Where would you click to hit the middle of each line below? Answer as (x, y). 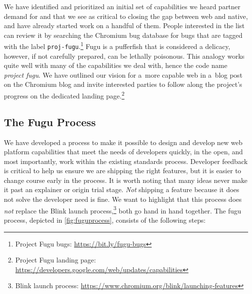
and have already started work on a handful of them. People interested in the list (124, 25)
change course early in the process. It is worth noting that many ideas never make (126, 180)
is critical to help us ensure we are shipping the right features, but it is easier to (123, 171)
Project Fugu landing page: (55, 260)
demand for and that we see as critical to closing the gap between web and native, (126, 16)
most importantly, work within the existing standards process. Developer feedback (126, 161)
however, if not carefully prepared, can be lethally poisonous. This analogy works (124, 56)
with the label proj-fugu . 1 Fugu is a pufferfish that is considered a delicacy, (117, 46)
